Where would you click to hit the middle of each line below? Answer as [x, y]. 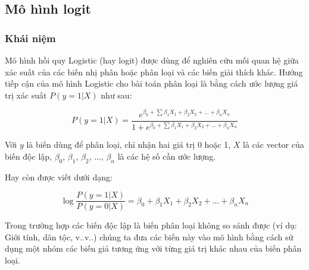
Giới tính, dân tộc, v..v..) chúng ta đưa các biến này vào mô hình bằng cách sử [149, 236]
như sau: [116, 95]
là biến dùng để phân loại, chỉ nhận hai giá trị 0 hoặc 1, [129, 144]
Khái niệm [30, 38]
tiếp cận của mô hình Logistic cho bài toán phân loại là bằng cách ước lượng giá [152, 83]
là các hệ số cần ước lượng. [167, 156]
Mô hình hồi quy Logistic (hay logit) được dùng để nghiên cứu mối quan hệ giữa [152, 60]
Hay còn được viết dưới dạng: [59, 177]
